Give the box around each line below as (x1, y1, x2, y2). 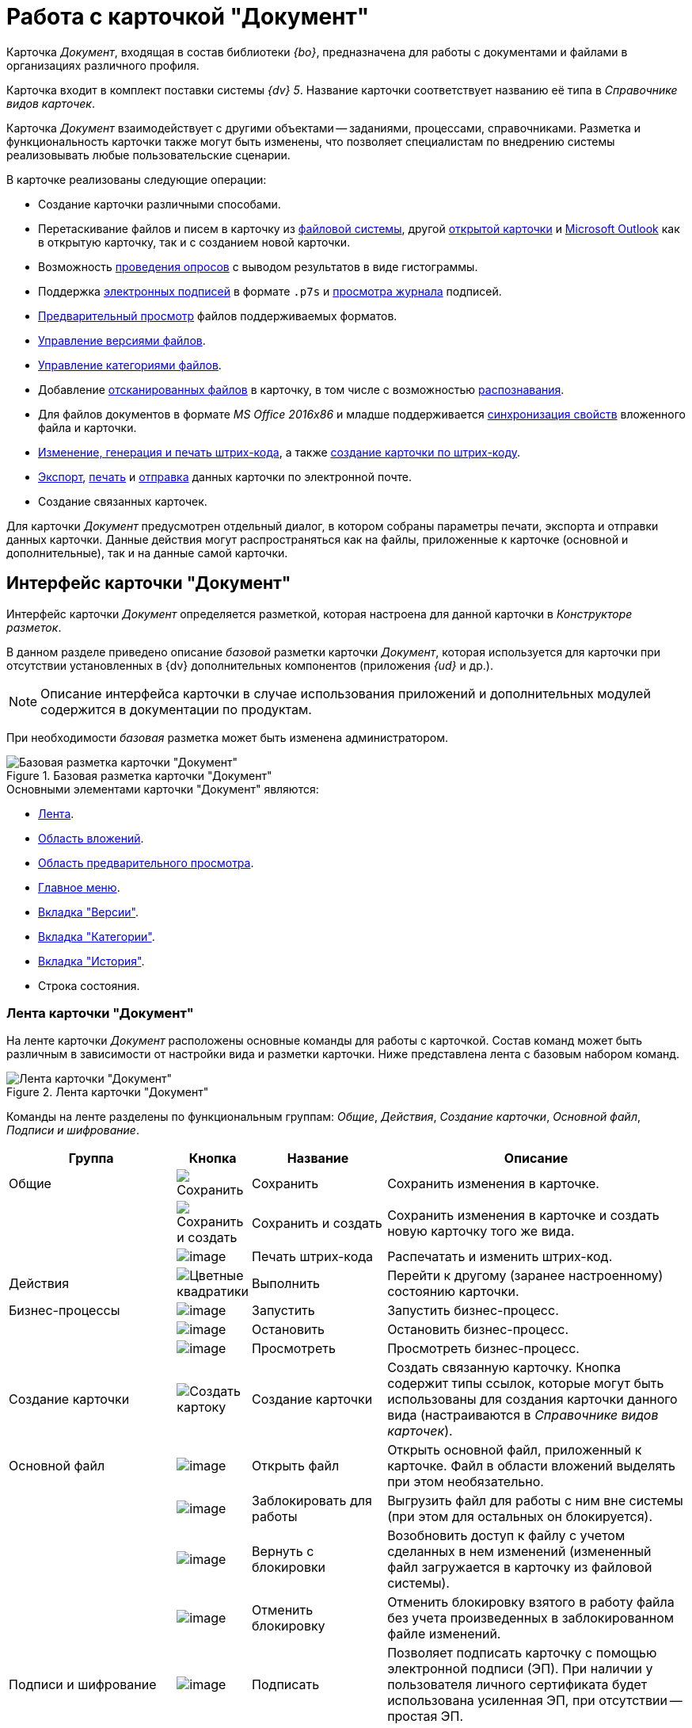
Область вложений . (38, 831, 144, 845)
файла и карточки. (38, 420, 137, 434)
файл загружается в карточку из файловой (387, 1559, 652, 1576)
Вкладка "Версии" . (38, 904, 139, 919)
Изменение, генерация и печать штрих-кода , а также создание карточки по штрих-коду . (38, 445, 521, 459)
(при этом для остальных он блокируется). (387, 1508, 653, 1525)
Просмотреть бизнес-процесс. (387, 1340, 580, 1357)
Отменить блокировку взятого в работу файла (387, 1594, 675, 1611)
